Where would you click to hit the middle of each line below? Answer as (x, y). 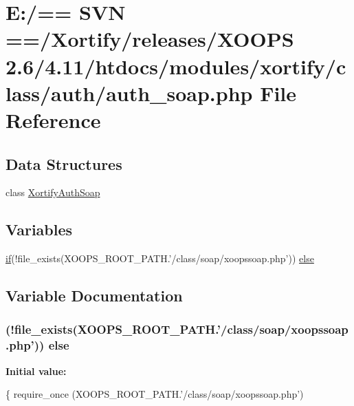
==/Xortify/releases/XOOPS (150, 39)
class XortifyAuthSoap (53, 192)
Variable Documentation (94, 296)
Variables (39, 229)
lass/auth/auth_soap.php (129, 93)
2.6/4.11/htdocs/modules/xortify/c (176, 66)
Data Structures (64, 163)
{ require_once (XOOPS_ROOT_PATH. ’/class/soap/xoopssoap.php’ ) (155, 394)
